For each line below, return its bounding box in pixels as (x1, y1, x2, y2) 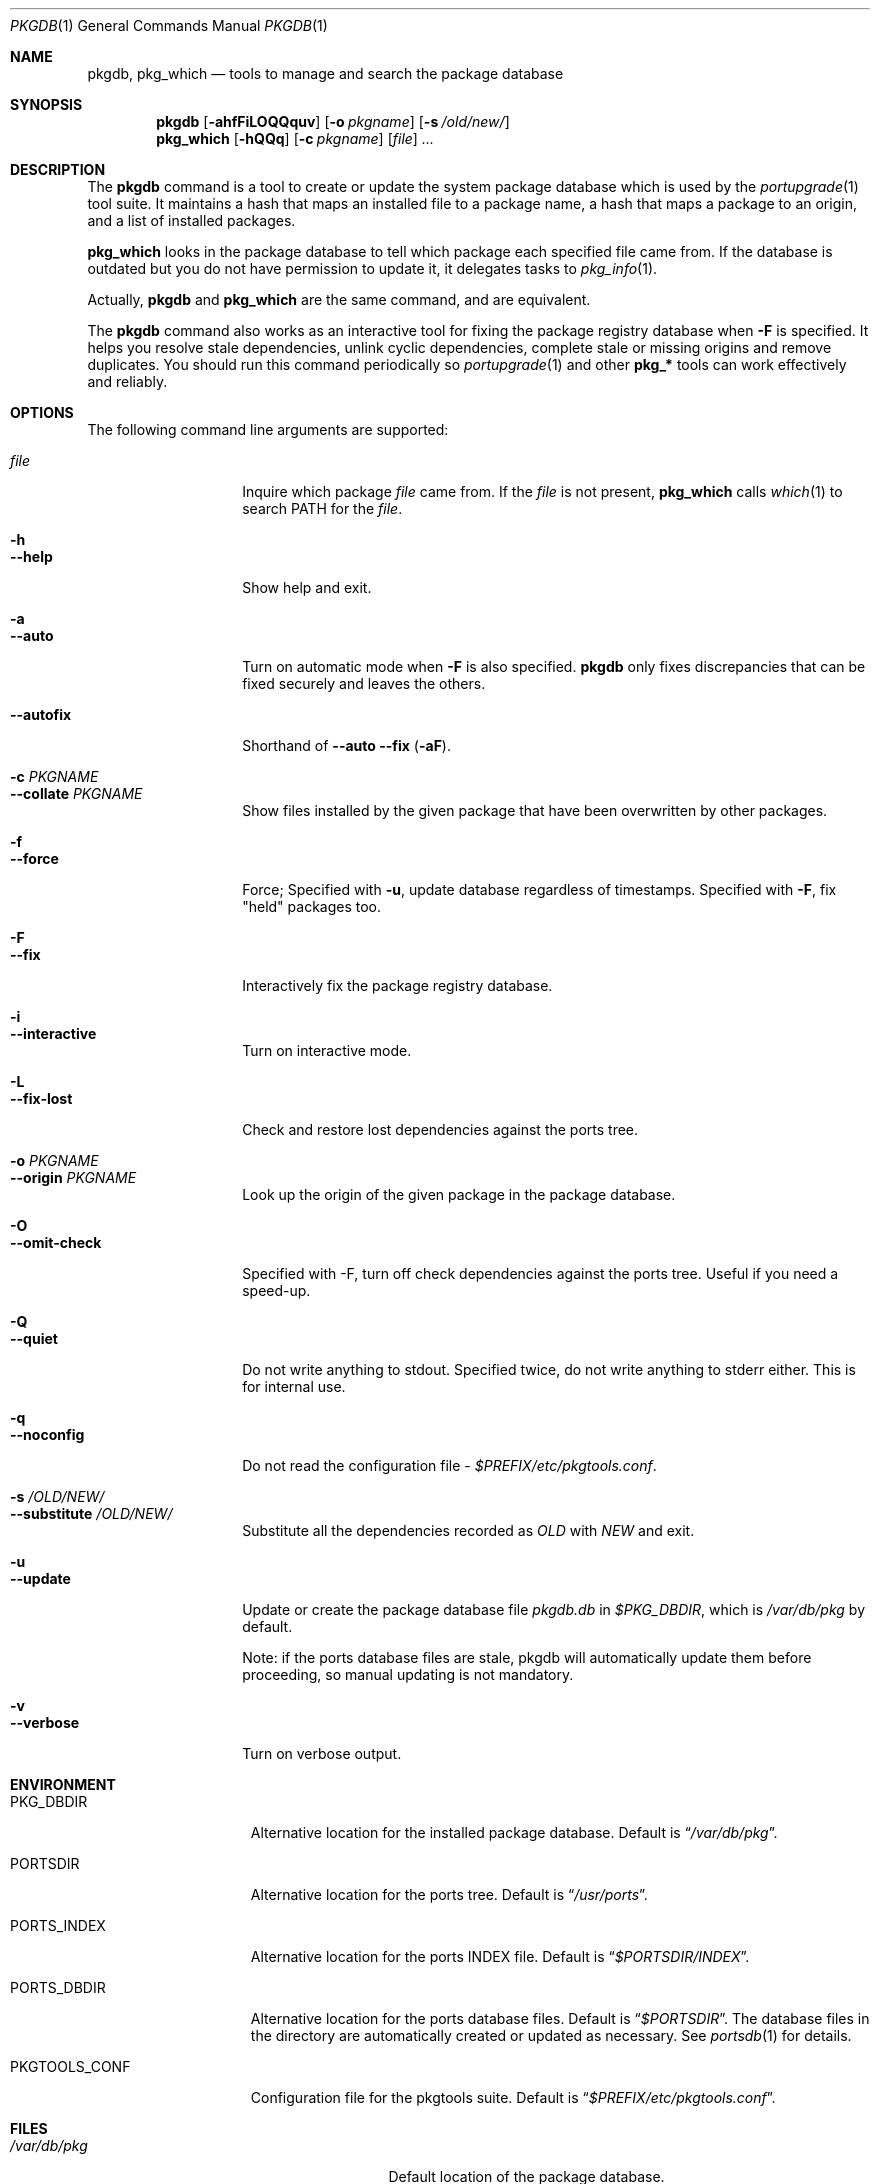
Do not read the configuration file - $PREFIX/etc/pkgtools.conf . (242, 1457, 657, 1474)
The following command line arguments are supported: (87, 421, 449, 438)
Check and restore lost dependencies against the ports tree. (242, 1121, 639, 1138)
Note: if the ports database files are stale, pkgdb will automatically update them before (242, 1649, 812, 1666)
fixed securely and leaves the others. (242, 675, 486, 692)
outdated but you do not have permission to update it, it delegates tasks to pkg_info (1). (87, 260, 658, 277)
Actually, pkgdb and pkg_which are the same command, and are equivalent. (87, 291, 591, 308)
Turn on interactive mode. (242, 1042, 412, 1059)
